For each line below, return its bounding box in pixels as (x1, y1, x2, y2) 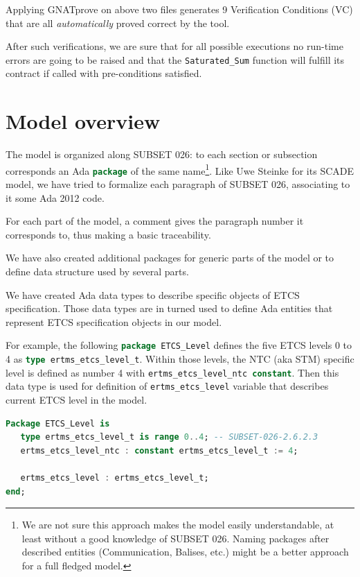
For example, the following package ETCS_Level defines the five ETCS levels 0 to (6, 338, 352, 352)
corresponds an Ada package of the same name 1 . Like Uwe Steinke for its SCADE (6, 161, 354, 178)
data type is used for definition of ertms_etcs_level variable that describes (6, 379, 329, 393)
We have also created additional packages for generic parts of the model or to (6, 250, 334, 265)
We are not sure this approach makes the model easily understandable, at (21, 517, 334, 532)
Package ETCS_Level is (6, 418, 110, 429)
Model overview (6, 107, 161, 135)
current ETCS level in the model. (6, 393, 147, 407)
